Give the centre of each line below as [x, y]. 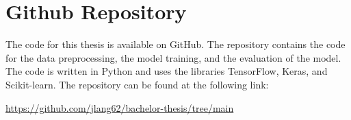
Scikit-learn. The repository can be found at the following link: [137, 84]
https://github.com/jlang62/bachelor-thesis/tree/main [120, 107]
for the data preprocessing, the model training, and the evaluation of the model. [173, 57]
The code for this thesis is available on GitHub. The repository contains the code [175, 44]
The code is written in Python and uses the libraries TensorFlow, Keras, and [167, 71]
